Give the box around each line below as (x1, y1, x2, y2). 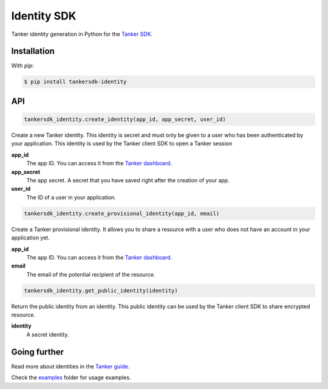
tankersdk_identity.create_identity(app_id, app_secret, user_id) (24, 116, 226, 123)
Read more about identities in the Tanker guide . (11, 362, 130, 370)
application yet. (11, 234, 50, 241)
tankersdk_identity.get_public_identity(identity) (24, 287, 179, 294)
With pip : (11, 62, 34, 69)
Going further (11, 346, 64, 357)
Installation (11, 46, 55, 57)
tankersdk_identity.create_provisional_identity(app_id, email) (24, 210, 220, 217)
